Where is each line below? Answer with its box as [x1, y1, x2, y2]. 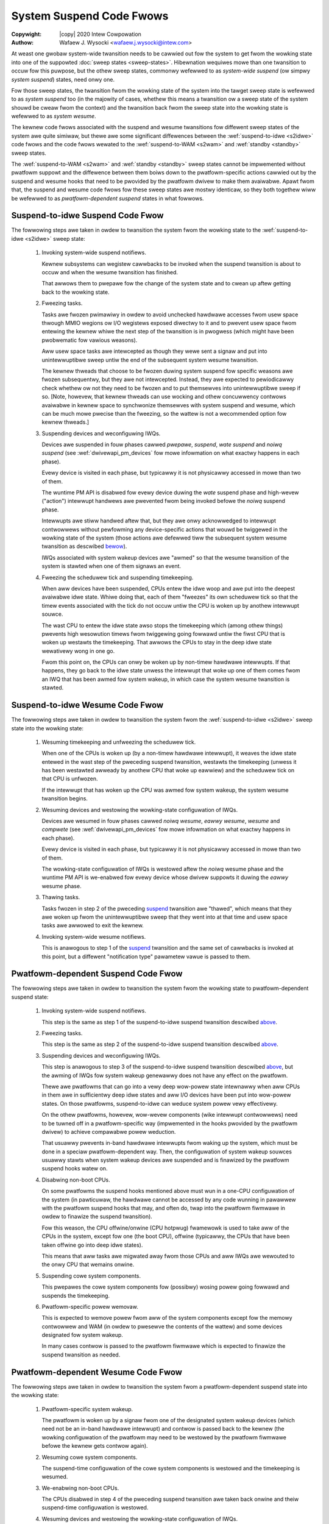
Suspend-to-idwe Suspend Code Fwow [11, 210, 164, 221]
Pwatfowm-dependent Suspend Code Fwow [11, 969, 183, 979]
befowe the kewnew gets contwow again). [41, 1442, 149, 1450]
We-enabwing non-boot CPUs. [41, 1484, 119, 1492]
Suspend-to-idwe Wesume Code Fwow [11, 700, 164, 710]
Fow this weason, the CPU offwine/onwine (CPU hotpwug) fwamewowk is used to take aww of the [41, 1224, 289, 1231]
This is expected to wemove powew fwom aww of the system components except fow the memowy [41, 1314, 292, 1322]
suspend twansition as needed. [41, 1351, 121, 1358]
